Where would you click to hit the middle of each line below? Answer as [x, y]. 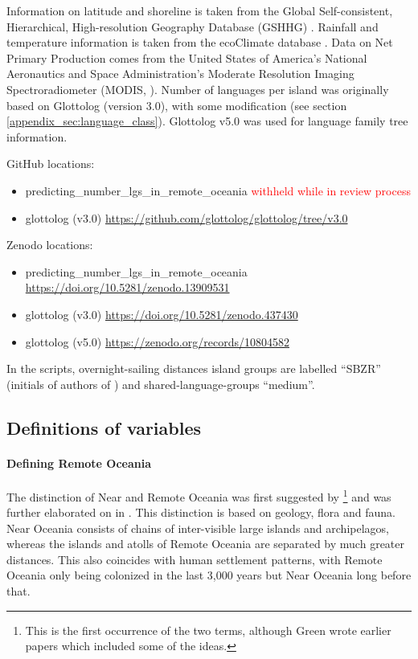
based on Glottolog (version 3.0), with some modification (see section [177, 105]
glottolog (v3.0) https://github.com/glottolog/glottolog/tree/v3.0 [186, 217]
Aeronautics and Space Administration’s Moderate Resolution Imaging [180, 74]
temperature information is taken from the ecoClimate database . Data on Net [200, 42]
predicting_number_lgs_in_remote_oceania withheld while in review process [218, 190]
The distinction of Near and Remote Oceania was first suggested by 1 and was [199, 495]
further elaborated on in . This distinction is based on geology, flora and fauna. [201, 512]
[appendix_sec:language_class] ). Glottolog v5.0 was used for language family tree [207, 121]
